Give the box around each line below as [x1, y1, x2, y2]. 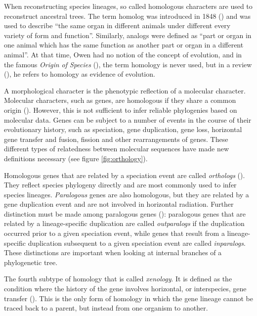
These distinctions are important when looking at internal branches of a [4, 247, 222, 258]
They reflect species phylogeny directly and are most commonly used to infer [4, 180, 237, 190]
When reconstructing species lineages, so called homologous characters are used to [4, 1, 253, 11]
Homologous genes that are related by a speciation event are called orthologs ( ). [4, 170, 245, 180]
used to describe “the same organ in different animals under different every [4, 20, 231, 31]
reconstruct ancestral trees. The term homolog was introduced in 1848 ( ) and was [4, 10, 251, 21]
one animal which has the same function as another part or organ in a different [4, 40, 244, 50]
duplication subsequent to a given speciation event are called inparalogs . [28, 237, 246, 248]
